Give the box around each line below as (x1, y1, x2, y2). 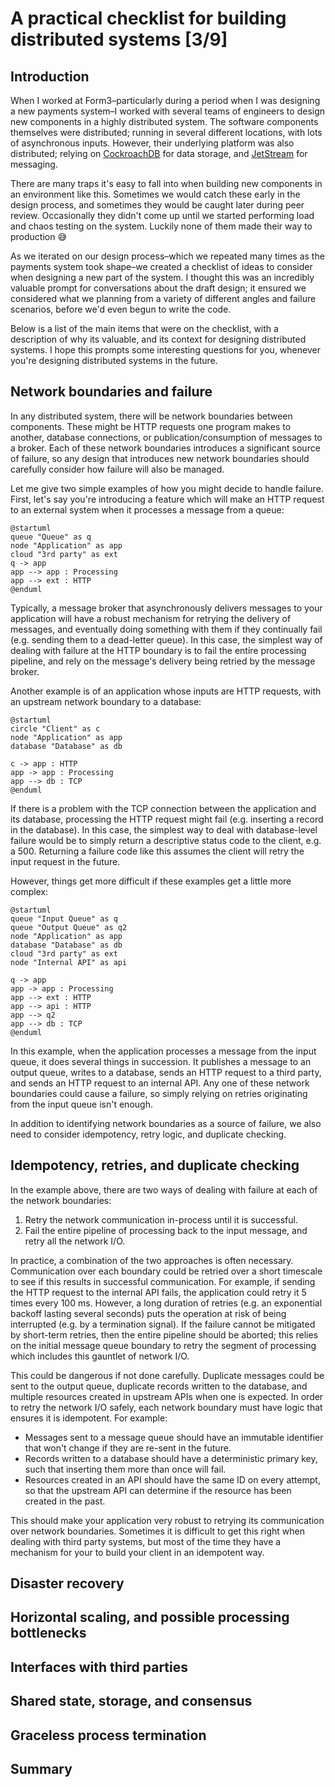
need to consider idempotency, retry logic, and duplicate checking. (10, 1128, 287, 1140)
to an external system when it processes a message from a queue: (10, 503, 285, 516)
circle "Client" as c (10, 723, 101, 734)
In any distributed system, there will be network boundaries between (10, 410, 293, 422)
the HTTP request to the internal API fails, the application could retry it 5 (10, 1286, 307, 1298)
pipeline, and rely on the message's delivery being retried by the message (10, 655, 316, 667)
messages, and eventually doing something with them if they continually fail (10, 623, 323, 635)
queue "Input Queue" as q (10, 913, 118, 924)
